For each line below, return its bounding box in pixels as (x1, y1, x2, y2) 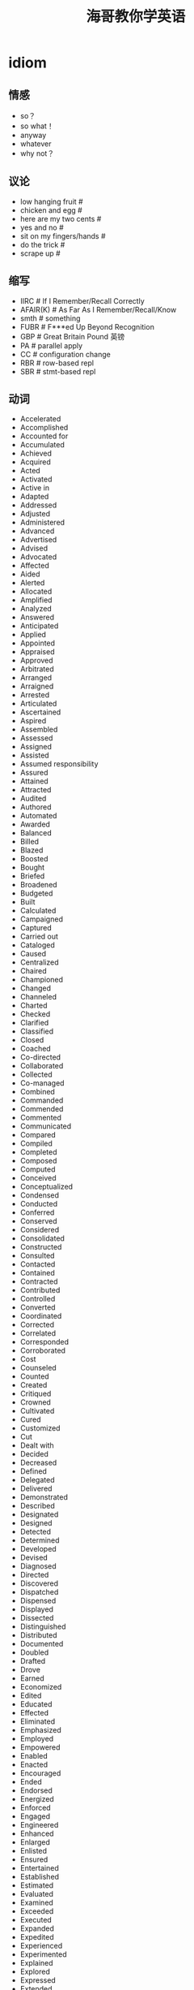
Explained (19, 1958, 54, 1968)
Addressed (19, 500, 57, 510)
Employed (19, 1734, 54, 1744)
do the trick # (19, 240, 65, 249)
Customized (19, 1423, 61, 1433)
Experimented (19, 1949, 67, 1959)
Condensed (19, 1190, 59, 1200)
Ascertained (19, 707, 61, 717)
